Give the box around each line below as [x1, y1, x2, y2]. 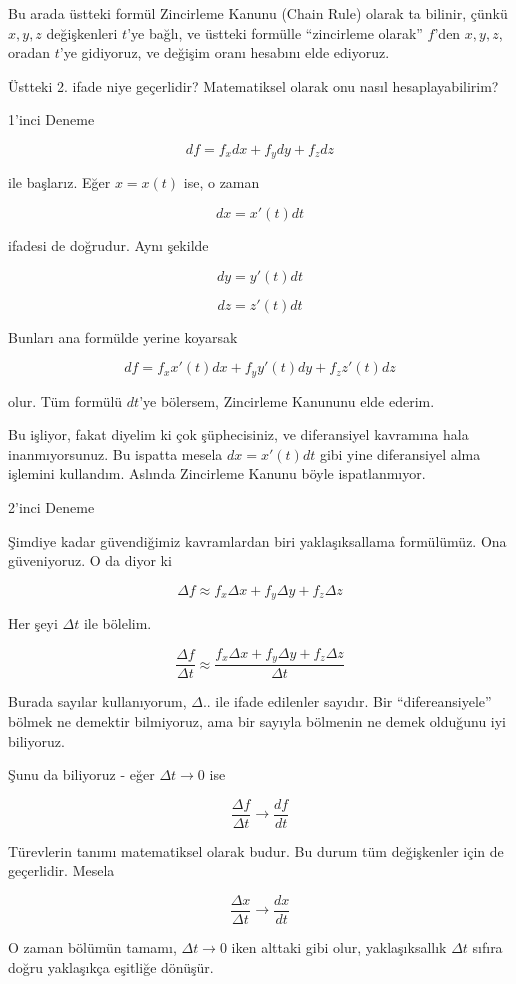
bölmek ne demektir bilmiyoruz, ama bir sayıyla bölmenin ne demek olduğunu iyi [8, 710, 507, 731]
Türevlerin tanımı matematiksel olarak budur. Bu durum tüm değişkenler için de [8, 840, 504, 861]
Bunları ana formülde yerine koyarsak [8, 326, 238, 347]
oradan [8, 42, 51, 63]
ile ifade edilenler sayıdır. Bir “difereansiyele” [215, 691, 492, 712]
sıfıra [472, 937, 503, 958]
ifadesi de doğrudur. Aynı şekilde [8, 235, 209, 256]
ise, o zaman [183, 172, 260, 193]
